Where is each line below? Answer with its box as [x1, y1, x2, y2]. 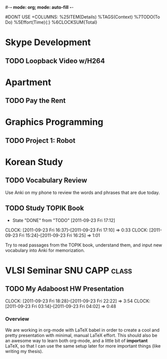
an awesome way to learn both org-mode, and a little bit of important [5, 337, 148, 343]
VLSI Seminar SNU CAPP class [5, 264, 132, 276]
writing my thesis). [5, 348, 43, 354]
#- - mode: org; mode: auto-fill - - [5, 4, 74, 10]
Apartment [5, 76, 51, 88]
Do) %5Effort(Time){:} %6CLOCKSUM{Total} [5, 19, 98, 25]
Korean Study [5, 156, 63, 167]
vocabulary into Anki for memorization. [5, 247, 85, 253]
